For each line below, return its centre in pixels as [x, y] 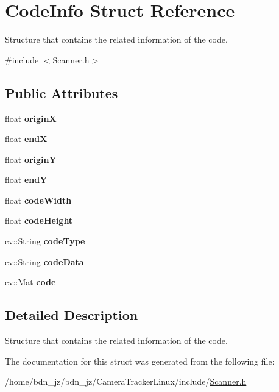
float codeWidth [38, 200]
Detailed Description [72, 315]
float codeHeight [39, 220]
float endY [26, 180]
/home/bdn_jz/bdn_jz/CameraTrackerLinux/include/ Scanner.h [126, 381]
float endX [26, 139]
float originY [31, 159]
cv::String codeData [44, 261]
